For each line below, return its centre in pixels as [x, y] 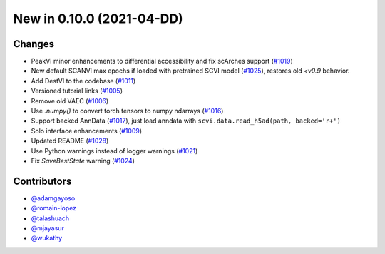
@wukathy [47, 238]
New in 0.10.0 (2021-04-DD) [98, 19]
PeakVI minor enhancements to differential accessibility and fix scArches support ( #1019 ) [162, 61]
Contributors [42, 181]
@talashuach [50, 218]
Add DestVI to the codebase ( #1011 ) [83, 81]
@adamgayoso [53, 198]
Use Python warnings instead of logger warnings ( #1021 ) [114, 151]
